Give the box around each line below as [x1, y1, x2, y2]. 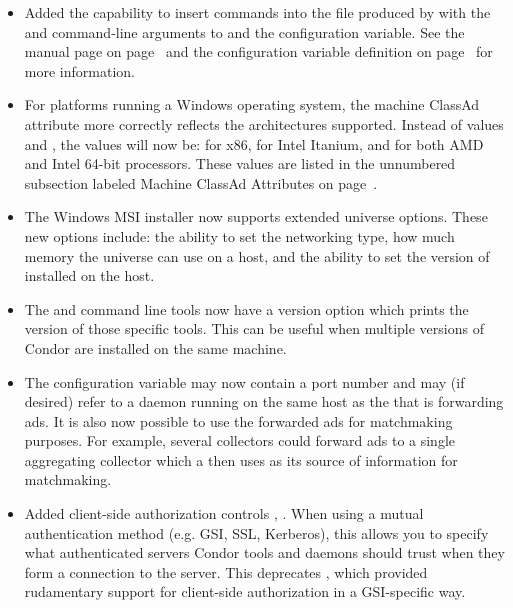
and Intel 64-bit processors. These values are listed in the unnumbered [24, 153, 456, 174]
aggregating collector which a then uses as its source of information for [24, 449, 458, 470]
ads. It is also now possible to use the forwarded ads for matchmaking [24, 410, 453, 431]
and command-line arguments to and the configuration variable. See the [24, 21, 465, 42]
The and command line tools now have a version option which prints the [24, 298, 469, 319]
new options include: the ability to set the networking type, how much [24, 225, 455, 246]
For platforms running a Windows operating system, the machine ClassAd [24, 94, 480, 115]
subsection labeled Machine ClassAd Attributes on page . [24, 172, 378, 193]
